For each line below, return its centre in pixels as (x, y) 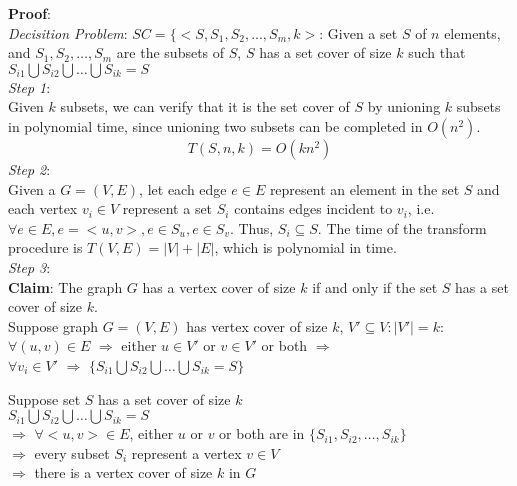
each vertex (43, 208)
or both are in (262, 433)
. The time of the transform (402, 227)
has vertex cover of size (257, 325)
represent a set (167, 208)
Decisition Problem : (68, 32)
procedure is (45, 247)
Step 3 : (29, 266)
